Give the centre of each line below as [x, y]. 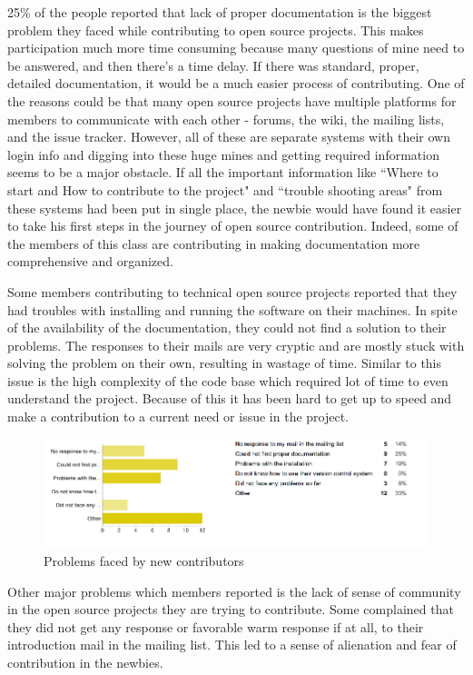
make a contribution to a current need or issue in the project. [178, 417]
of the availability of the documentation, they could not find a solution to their [227, 328]
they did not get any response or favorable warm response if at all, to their [216, 626]
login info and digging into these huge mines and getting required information [223, 154]
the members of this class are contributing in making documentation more [214, 243]
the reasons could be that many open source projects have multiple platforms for [232, 100]
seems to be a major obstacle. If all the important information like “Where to [223, 172]
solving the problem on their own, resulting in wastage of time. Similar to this [225, 363]
